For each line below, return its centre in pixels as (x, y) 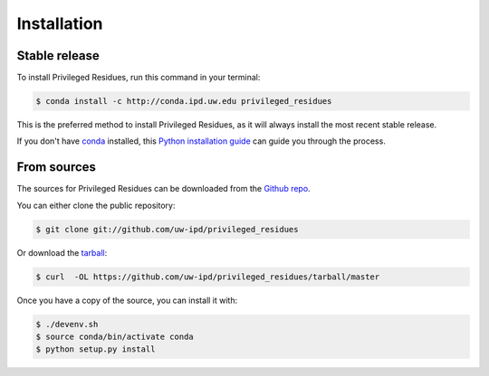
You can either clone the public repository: (96, 205)
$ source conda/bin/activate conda (115, 337)
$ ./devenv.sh (67, 324)
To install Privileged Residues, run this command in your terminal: (139, 78)
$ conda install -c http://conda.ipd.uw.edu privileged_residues (184, 101)
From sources (57, 167)
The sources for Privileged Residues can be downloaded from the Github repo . (164, 189)
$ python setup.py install (96, 349)
